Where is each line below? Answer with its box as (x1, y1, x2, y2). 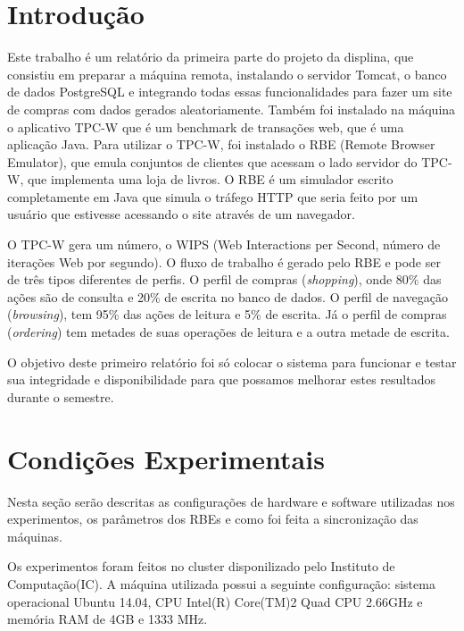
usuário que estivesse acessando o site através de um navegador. (7, 205, 355, 223)
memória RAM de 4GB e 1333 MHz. (7, 610, 208, 628)
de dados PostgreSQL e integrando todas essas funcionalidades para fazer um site (7, 82, 452, 101)
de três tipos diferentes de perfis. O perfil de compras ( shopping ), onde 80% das (7, 270, 442, 289)
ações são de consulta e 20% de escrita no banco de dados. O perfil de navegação (7, 287, 448, 306)
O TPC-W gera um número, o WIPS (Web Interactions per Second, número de (7, 235, 441, 254)
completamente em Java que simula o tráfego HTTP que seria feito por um (7, 187, 418, 206)
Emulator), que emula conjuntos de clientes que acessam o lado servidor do (7, 152, 418, 171)
